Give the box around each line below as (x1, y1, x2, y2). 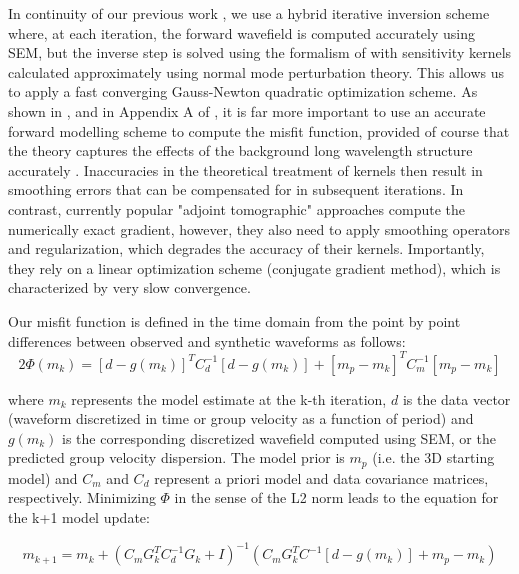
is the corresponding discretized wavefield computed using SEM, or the (62, 427, 496, 448)
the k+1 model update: (8, 507, 150, 528)
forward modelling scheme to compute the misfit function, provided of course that (8, 120, 510, 141)
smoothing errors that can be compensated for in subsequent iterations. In (8, 179, 464, 200)
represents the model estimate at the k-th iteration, (71, 388, 387, 409)
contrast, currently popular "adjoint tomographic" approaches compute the (8, 198, 465, 219)
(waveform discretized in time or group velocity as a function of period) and (8, 408, 474, 429)
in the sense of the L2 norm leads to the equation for (174, 487, 499, 508)
